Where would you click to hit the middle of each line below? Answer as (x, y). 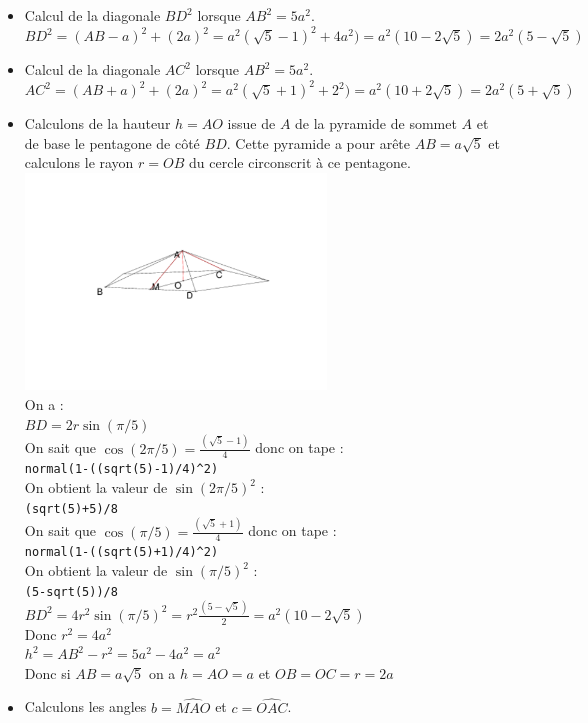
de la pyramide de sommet (376, 123)
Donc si (47, 672)
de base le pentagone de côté (112, 142)
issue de (251, 123)
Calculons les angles (85, 706)
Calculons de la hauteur (97, 123)
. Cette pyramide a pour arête (318, 142)
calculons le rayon (79, 162)
